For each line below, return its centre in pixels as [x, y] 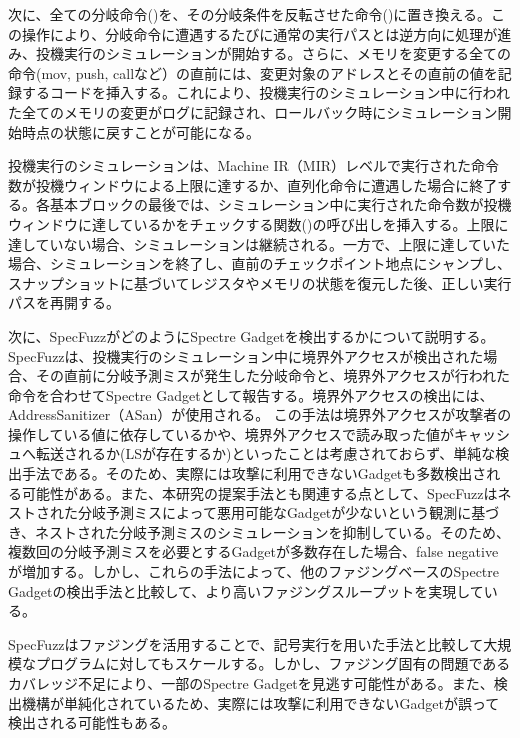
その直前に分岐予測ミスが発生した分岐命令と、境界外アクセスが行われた [273, 375]
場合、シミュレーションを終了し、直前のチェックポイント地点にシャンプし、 [260, 263]
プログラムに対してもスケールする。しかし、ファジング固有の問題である [273, 663]
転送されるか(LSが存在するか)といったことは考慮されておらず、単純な [265, 453]
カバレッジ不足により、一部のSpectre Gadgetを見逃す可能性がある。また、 [251, 683]
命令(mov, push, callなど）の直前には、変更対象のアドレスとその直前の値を [253, 72]
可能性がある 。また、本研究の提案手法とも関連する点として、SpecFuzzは [259, 492]
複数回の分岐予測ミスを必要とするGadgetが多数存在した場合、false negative [253, 551]
